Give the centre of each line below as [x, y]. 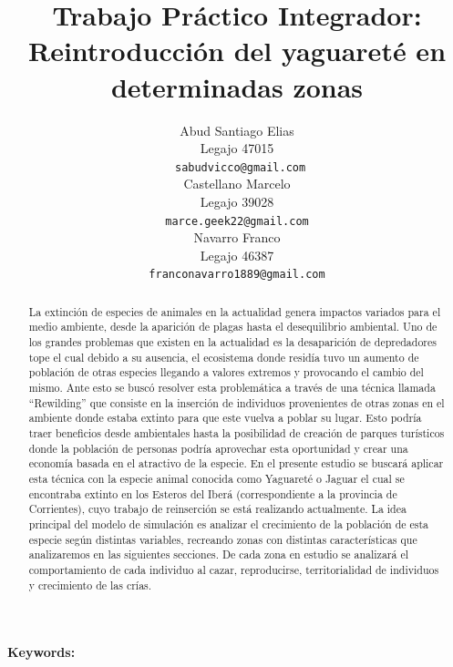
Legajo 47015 [237, 148]
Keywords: [41, 652]
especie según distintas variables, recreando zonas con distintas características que [223, 539]
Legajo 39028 [237, 201]
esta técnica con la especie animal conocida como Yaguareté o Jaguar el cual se [216, 479]
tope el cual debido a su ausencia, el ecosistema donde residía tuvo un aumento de [224, 357]
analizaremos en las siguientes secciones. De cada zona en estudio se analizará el [218, 554]
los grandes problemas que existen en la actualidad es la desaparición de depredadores [232, 342]
